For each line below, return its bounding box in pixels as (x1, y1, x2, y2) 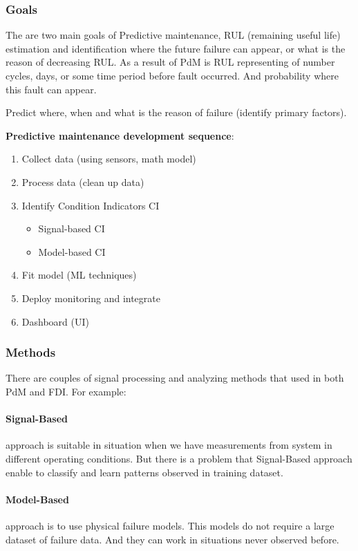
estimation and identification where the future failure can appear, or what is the (6, 41, 346, 55)
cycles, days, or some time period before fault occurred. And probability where (6, 68, 339, 82)
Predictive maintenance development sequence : (6, 128, 234, 142)
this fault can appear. (6, 82, 97, 96)
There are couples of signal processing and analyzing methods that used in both (6, 371, 344, 385)
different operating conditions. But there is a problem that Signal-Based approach (6, 451, 352, 465)
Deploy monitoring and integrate (21, 290, 160, 305)
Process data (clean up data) (21, 174, 144, 189)
